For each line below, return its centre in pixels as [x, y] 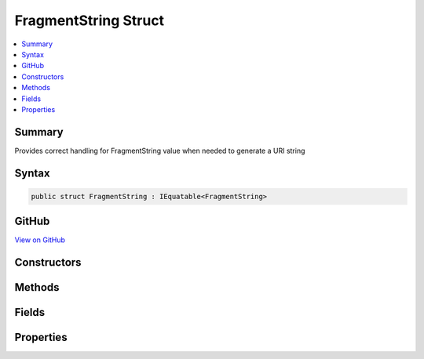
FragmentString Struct [90, 20]
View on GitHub [40, 240]
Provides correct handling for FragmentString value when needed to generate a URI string [160, 150]
